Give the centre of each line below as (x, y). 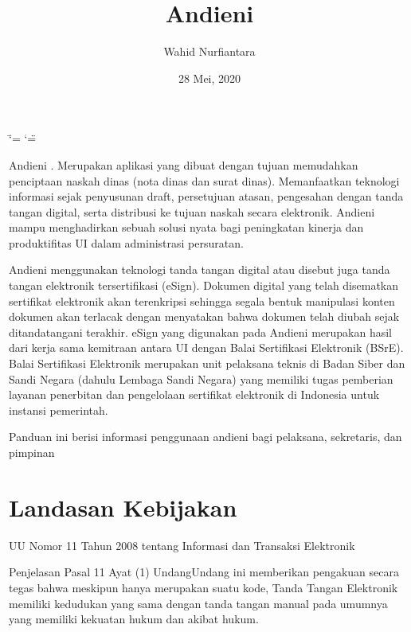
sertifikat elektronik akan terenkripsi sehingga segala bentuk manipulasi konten (202, 300)
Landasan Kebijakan (123, 507)
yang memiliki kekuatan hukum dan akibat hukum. (134, 619)
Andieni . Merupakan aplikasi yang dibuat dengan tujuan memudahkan (184, 164)
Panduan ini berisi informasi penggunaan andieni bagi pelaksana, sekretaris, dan (205, 437)
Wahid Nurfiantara (209, 51)
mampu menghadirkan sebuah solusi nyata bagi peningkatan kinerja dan (186, 227)
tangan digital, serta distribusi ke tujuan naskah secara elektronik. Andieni (192, 211)
